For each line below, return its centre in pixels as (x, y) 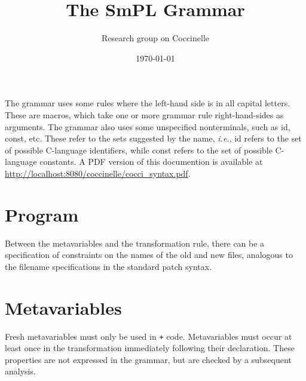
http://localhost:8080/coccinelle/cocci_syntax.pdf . (98, 173)
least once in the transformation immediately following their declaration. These (150, 348)
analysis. (20, 371)
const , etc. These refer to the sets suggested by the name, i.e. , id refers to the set (153, 138)
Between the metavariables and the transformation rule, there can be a (135, 243)
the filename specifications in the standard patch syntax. (108, 266)
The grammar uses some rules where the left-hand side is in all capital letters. (148, 103)
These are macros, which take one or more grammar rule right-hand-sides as (144, 114)
